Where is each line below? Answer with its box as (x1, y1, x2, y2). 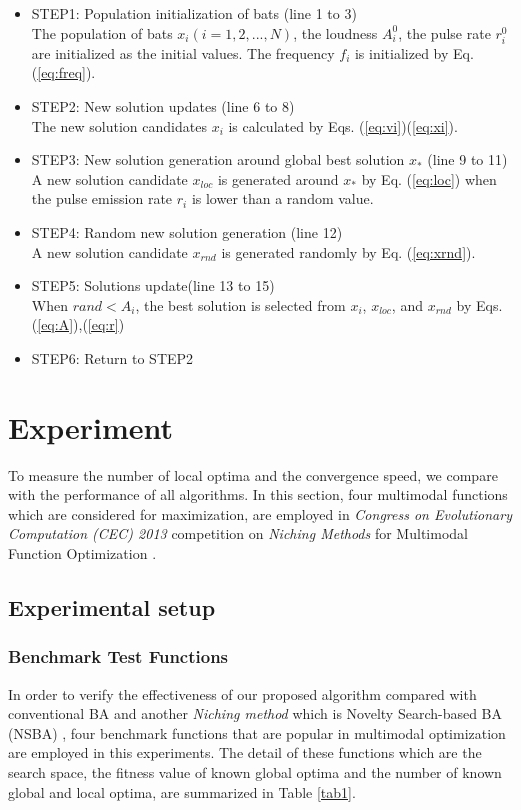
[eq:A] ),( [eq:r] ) (37, 314, 125, 335)
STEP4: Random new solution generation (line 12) (31, 221, 343, 242)
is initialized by (354, 42, 449, 63)
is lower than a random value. (191, 188, 374, 209)
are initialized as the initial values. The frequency (31, 42, 335, 63)
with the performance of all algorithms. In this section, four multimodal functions (8, 484, 508, 505)
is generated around (217, 168, 339, 189)
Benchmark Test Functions (8, 644, 229, 669)
